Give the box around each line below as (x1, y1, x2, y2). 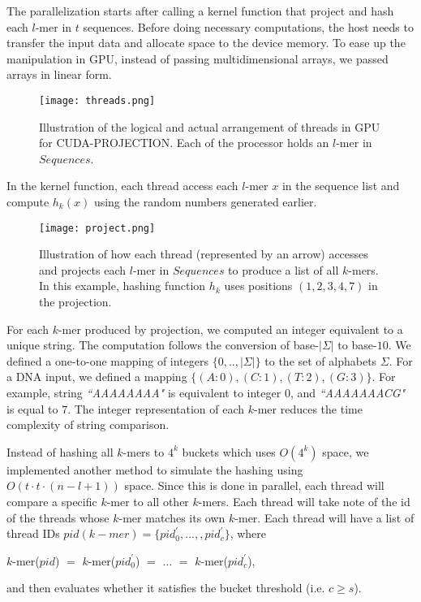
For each (6, 320, 49, 337)
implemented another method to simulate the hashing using (6, 461, 303, 478)
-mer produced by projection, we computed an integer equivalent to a (58, 320, 403, 337)
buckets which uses (182, 443, 276, 460)
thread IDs (6, 525, 60, 542)
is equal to (6, 400, 58, 417)
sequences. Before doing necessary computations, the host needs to (83, 18, 414, 35)
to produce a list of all (228, 261, 339, 278)
